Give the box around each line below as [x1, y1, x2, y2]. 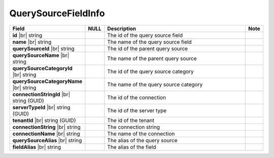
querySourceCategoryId [12, 65, 73, 72]
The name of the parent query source [107, 55, 197, 62]
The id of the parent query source [107, 45, 188, 52]
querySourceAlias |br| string [12, 137, 82, 144]
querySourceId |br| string [12, 45, 75, 52]
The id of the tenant [107, 117, 155, 124]
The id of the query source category [107, 68, 194, 75]
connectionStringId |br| [12, 90, 71, 98]
